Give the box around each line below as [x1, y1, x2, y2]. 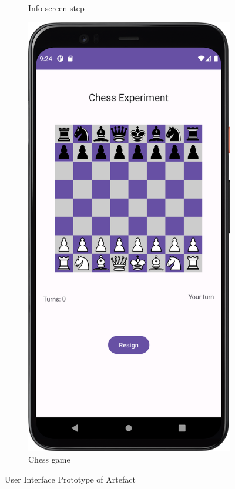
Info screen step [28, 2, 85, 14]
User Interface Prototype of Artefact [5, 473, 136, 485]
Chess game [28, 453, 70, 465]
